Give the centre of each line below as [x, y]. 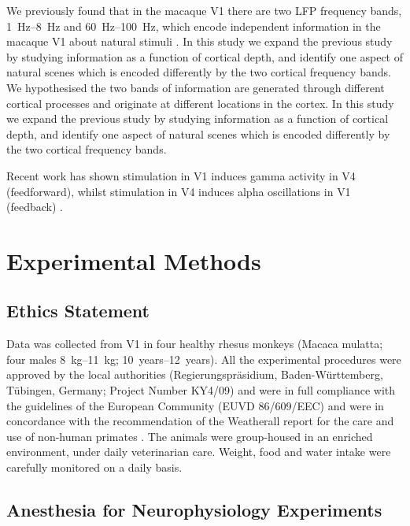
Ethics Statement [78, 311]
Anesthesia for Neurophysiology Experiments [194, 510]
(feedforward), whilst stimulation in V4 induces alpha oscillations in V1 [179, 191]
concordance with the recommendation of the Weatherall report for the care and [200, 421]
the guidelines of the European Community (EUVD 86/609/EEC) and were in [195, 405]
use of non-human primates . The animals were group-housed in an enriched [190, 436]
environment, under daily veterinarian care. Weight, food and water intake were [199, 452]
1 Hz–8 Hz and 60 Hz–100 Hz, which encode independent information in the [194, 26]
